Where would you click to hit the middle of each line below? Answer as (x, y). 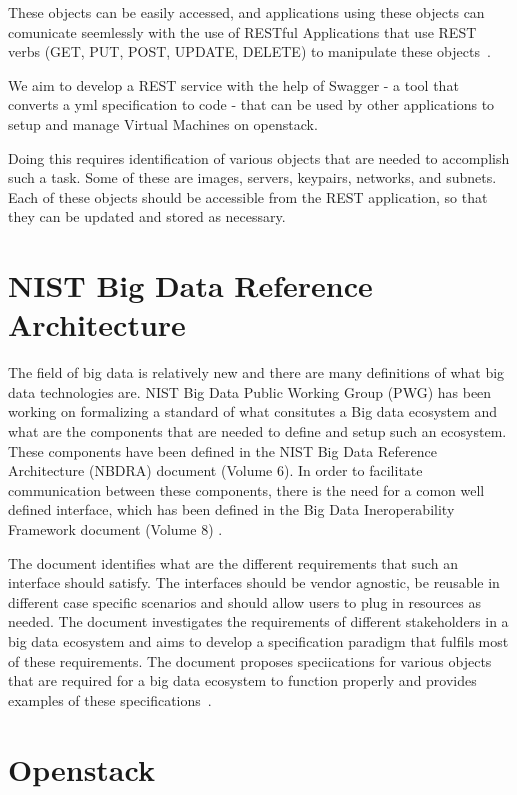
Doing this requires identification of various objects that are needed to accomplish (259, 157)
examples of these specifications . (110, 699)
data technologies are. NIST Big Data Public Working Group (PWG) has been (250, 391)
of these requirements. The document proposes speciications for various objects (250, 660)
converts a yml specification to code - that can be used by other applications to (251, 104)
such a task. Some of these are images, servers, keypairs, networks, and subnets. (252, 177)
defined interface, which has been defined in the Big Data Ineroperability (231, 509)
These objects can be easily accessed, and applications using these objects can (246, 12)
